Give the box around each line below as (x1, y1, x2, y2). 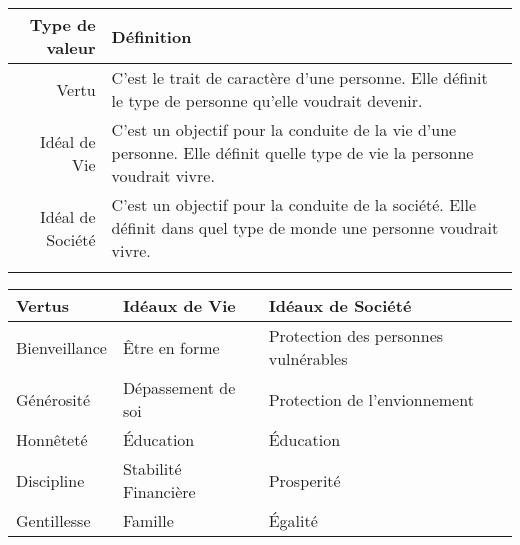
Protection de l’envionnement (268, 387, 474, 411)
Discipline (16, 468, 85, 492)
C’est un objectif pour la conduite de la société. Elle (111, 193, 477, 216)
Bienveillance (16, 335, 107, 359)
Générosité (16, 387, 91, 411)
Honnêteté (16, 428, 88, 451)
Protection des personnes (268, 324, 444, 347)
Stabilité (122, 457, 182, 480)
